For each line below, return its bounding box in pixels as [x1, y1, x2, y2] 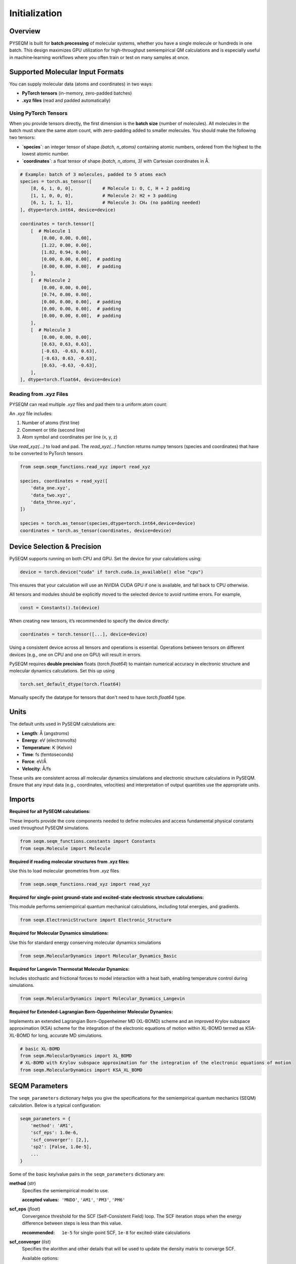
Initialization [9, 8, 63, 19]
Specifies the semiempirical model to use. [22, 1187, 109, 1193]
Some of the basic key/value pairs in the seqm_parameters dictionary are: [9, 1171, 165, 1177]
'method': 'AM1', [30, 1122, 74, 1128]
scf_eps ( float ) [9, 1206, 40, 1212]
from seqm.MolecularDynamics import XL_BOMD [20, 1053, 132, 1059]
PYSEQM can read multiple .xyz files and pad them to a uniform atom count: [9, 401, 167, 407]
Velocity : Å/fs [22, 765, 51, 772]
